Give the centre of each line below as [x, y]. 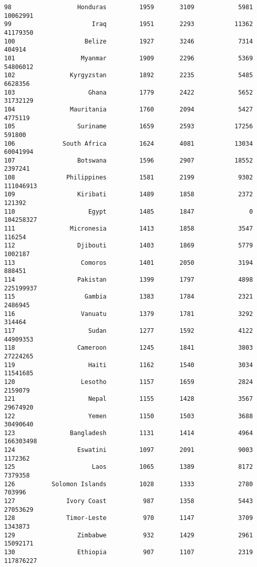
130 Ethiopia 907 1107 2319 [128, 552]
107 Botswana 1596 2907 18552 [128, 160]
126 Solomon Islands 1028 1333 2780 [128, 484]
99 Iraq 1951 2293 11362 [128, 24]
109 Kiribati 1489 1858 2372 [128, 195]
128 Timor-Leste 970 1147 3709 [128, 518]
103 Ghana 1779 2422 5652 [128, 92]
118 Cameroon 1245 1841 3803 [128, 348]
